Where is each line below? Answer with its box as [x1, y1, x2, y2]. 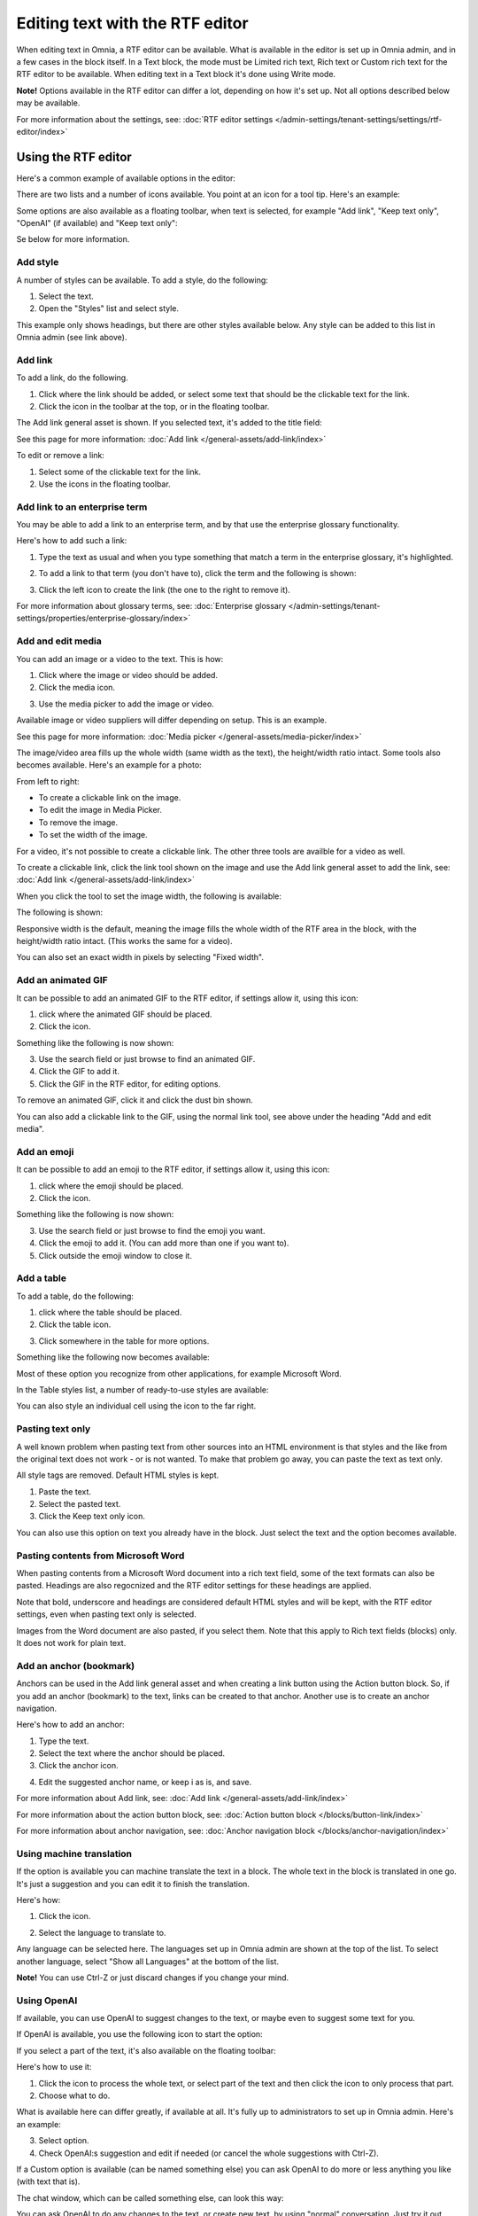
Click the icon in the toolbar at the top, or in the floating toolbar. [38, 401, 270, 411]
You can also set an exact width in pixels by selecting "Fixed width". [16, 952, 265, 963]
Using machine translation [16, 1847, 133, 1860]
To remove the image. [38, 816, 119, 828]
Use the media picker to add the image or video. [38, 698, 214, 709]
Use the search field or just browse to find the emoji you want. [38, 1225, 266, 1236]
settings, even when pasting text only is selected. [16, 1609, 197, 1619]
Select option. [38, 2135, 89, 2146]
